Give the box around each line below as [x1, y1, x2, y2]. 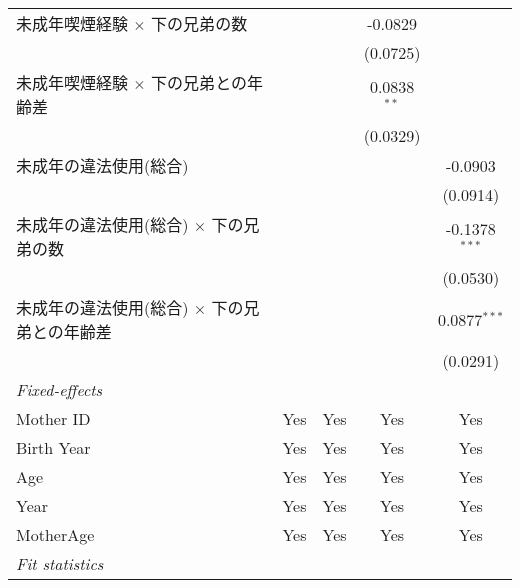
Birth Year [16, 436, 91, 459]
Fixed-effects [16, 378, 103, 401]
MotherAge [16, 523, 95, 546]
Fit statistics [16, 552, 104, 575]
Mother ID [16, 407, 91, 430]
